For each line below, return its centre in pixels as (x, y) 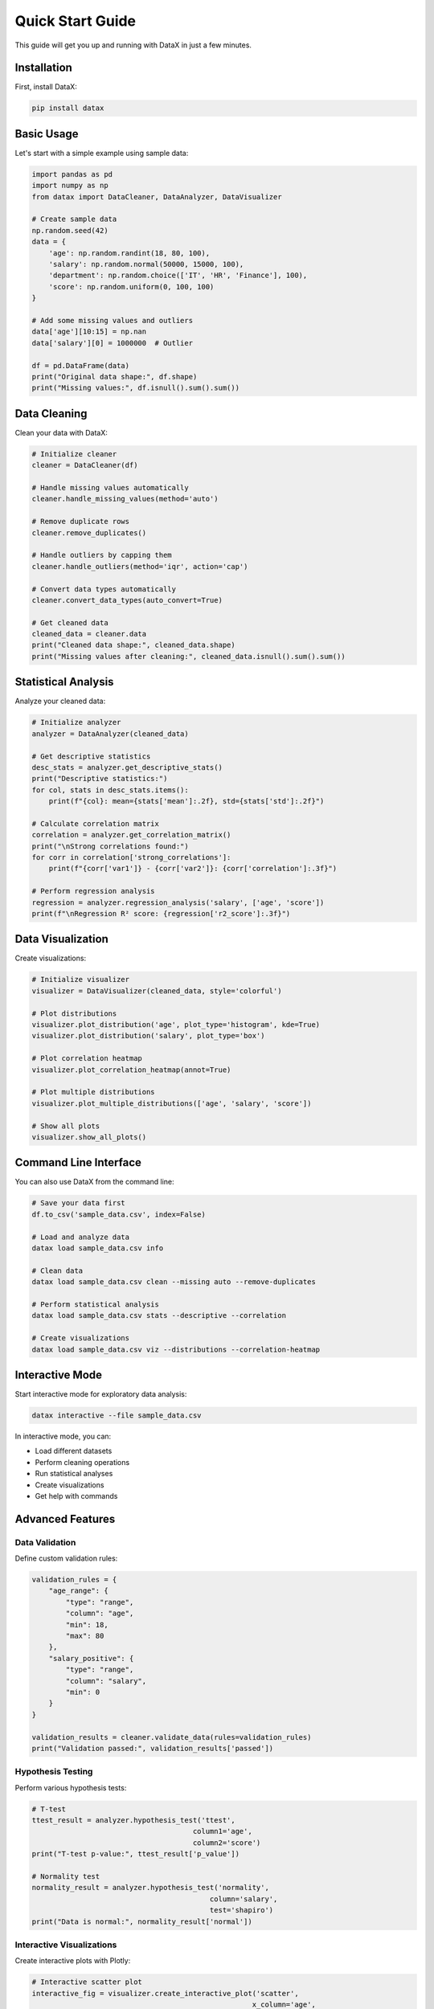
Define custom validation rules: (66, 1558)
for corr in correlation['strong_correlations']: (131, 857)
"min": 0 (83, 1692)
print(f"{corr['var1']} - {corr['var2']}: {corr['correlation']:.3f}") (193, 869)
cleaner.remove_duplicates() (89, 533)
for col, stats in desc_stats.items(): (110, 790)
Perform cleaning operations (82, 1462)
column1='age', (222, 1831)
